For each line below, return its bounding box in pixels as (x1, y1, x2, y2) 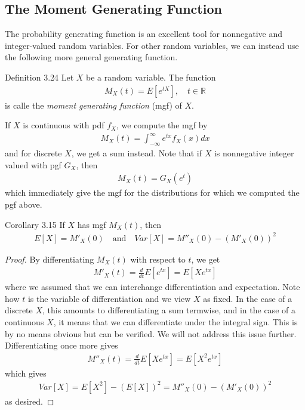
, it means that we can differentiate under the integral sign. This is (53, 316, 298, 328)
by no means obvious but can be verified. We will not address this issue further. (5, 327, 297, 340)
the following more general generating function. (5, 51, 178, 63)
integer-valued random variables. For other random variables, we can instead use (5, 39, 299, 51)
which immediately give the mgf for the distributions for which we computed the (5, 186, 300, 199)
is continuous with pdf (23, 119, 104, 131)
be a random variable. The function (86, 70, 216, 83)
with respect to (130, 252, 186, 265)
